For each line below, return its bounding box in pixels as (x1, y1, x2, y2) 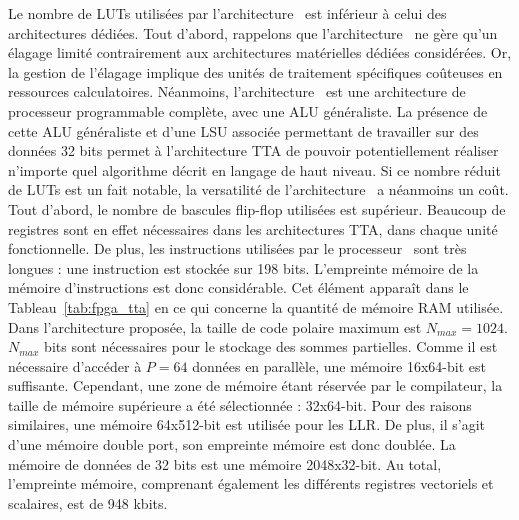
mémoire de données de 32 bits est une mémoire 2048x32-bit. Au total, (8, 453, 442, 474)
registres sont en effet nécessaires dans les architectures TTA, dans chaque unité (8, 218, 498, 239)
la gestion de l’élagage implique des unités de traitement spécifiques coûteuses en (8, 61, 503, 82)
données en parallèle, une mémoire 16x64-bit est (192, 355, 486, 376)
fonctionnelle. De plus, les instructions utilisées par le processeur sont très (8, 238, 467, 259)
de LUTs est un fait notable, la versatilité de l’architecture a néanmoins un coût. (8, 179, 509, 200)
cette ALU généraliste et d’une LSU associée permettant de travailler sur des (8, 120, 479, 141)
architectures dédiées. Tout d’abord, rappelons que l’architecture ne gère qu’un (8, 22, 498, 43)
